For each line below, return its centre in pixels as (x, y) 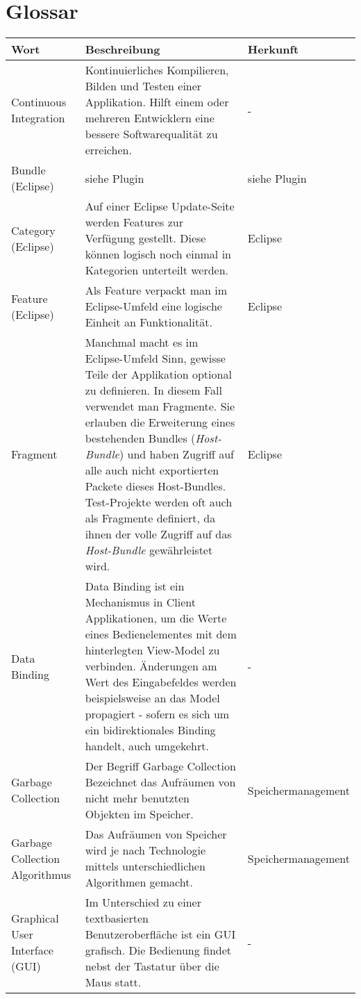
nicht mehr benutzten (137, 798)
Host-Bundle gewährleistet (149, 550)
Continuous (39, 102)
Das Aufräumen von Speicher (156, 834)
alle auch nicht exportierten (152, 470)
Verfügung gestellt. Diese (145, 238)
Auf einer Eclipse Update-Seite (160, 206)
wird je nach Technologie (145, 850)
